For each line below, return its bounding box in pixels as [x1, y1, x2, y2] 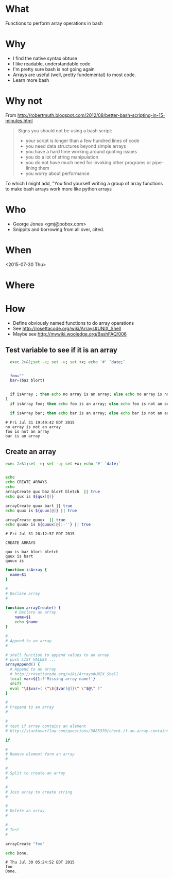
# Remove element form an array [5, 752, 75, 757]
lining [25, 165, 38, 171]
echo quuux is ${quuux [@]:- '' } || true [5, 522, 91, 528]
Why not [5, 95, 43, 107]
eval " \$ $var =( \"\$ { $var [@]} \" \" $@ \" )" [10, 686, 102, 691]
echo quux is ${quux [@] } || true [5, 508, 77, 513]
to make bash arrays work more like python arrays [5, 186, 112, 192]
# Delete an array [5, 809, 45, 814]
